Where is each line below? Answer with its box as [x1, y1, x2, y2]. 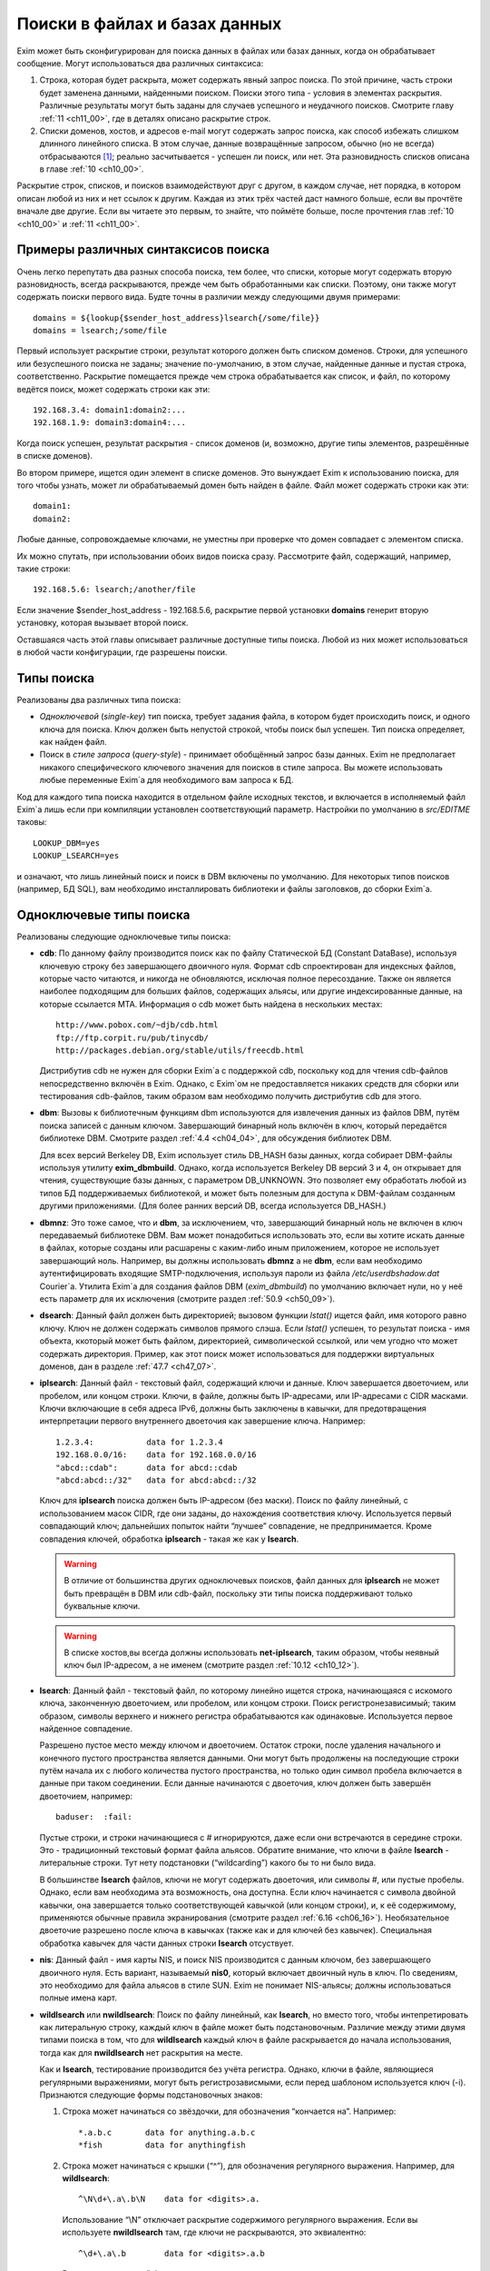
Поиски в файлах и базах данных [16, 14, 282, 34]
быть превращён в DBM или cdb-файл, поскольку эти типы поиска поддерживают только [64, 1588, 413, 1599]
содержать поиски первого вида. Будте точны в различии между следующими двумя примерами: [16, 292, 401, 302]
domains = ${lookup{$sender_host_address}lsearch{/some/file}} [33, 312, 320, 322]
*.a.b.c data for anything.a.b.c [78, 2127, 256, 2137]
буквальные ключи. [64, 1601, 141, 1612]
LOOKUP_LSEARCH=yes [33, 850, 120, 861]
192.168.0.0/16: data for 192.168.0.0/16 [55, 1450, 258, 1460]
